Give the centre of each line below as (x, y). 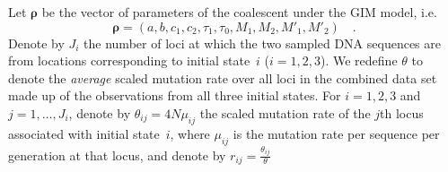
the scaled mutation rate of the (285, 112)
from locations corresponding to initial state (129, 60)
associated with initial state (84, 133)
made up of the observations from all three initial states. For (175, 95)
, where (190, 133)
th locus (402, 112)
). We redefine (359, 60)
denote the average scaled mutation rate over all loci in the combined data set (223, 77)
